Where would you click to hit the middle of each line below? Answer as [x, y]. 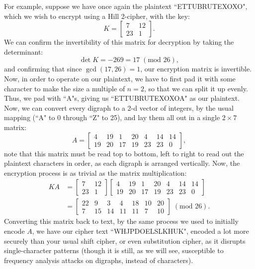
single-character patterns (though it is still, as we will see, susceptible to [114, 250]
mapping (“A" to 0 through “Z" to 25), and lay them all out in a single [112, 117]
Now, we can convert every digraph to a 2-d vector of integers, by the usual [119, 107]
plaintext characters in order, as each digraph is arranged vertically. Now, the [122, 163]
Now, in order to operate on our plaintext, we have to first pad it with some [120, 78]
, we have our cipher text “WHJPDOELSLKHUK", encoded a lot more [140, 231]
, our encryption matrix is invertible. [196, 69]
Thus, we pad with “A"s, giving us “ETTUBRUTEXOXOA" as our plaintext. [122, 98]
